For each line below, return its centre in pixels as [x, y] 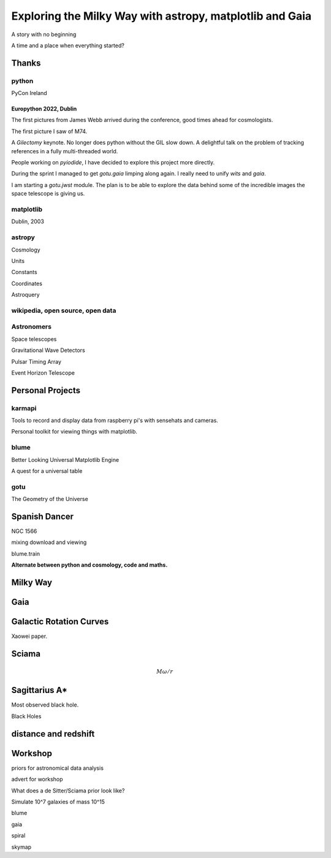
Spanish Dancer [42, 516]
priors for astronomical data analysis [58, 768]
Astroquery [25, 295]
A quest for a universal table [47, 471]
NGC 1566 [24, 531]
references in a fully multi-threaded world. [65, 151]
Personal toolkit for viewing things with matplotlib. [74, 432]
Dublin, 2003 [28, 221]
